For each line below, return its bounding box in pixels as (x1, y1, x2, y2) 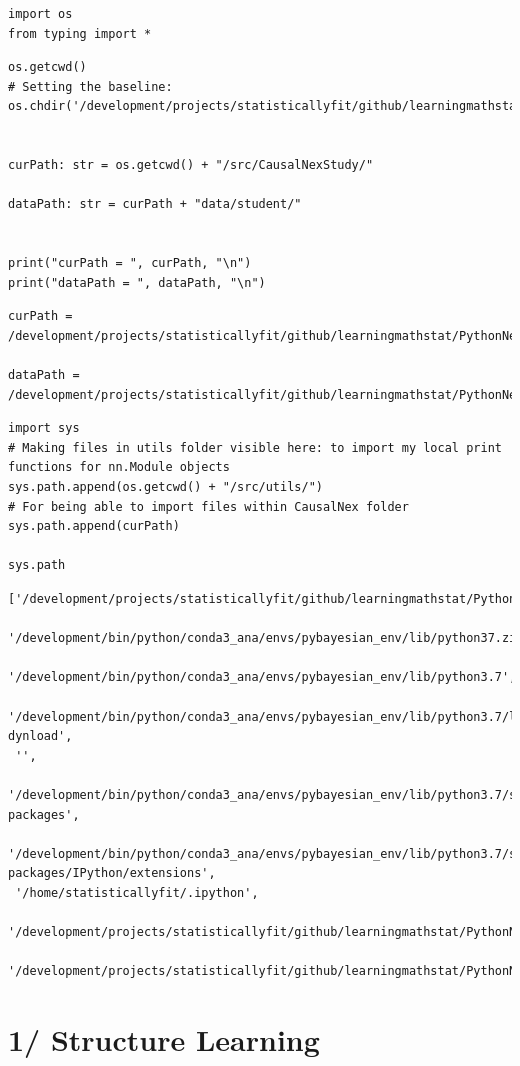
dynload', (8, 729, 73, 744)
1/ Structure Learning (8, 1019, 320, 1060)
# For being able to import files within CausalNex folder (8, 499, 409, 514)
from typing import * (8, 26, 152, 41)
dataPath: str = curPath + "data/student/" (8, 197, 302, 212)
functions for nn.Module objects (8, 460, 230, 475)
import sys (8, 421, 80, 436)
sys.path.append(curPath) (8, 519, 180, 534)
